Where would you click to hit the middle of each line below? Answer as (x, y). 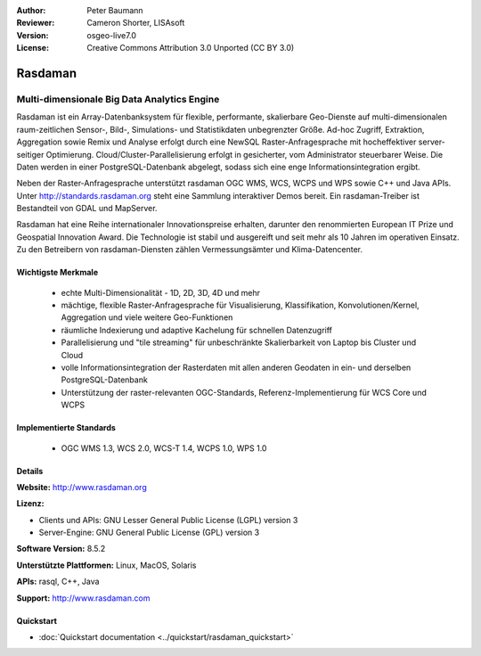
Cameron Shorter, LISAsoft (136, 23)
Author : (31, 10)
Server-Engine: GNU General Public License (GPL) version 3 (149, 533)
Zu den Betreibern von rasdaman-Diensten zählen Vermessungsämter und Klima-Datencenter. (190, 250)
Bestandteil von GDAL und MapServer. (87, 209)
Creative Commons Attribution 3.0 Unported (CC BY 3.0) (191, 48)
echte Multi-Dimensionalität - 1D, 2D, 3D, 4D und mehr (160, 292)
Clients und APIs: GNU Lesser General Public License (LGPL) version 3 (168, 520)
